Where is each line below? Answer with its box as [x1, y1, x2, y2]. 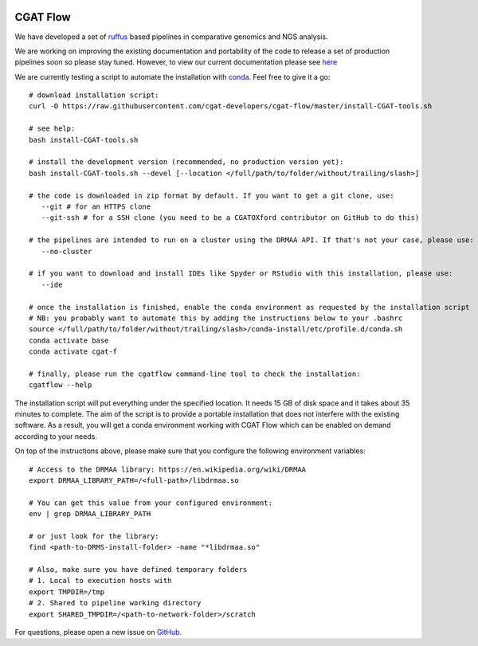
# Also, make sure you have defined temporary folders [29, 566, 248, 574]
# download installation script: [29, 91, 159, 100]
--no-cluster [41, 247, 92, 256]
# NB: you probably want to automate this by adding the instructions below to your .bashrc [29, 313, 403, 323]
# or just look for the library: [29, 531, 159, 541]
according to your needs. [14, 431, 97, 441]
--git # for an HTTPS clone [41, 202, 151, 211]
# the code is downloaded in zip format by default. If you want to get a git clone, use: [29, 191, 394, 200]
